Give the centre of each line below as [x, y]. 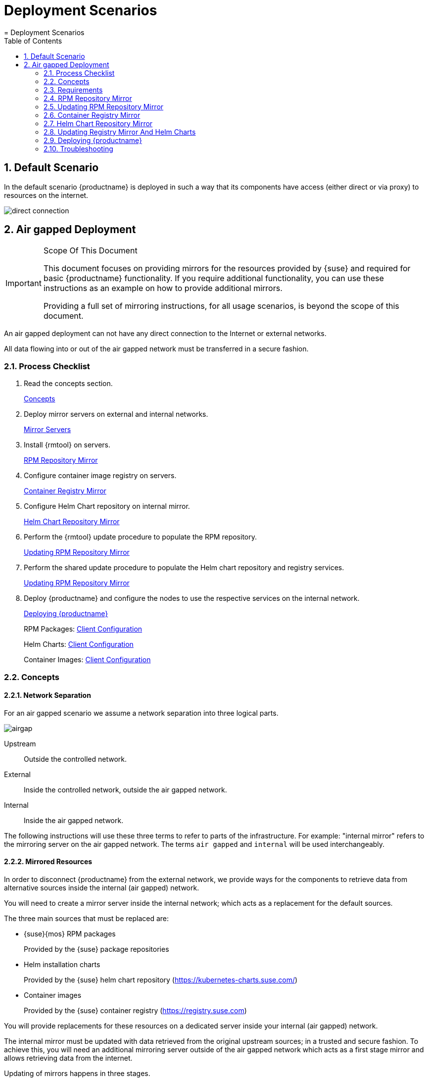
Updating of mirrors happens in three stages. [77, 1073]
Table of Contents [33, 41]
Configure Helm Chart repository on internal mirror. [107, 506]
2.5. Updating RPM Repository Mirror [104, 106]
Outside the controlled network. [75, 759]
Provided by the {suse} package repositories [96, 949]
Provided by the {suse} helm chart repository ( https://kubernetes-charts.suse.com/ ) [161, 980]
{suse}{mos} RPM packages [70, 934]
